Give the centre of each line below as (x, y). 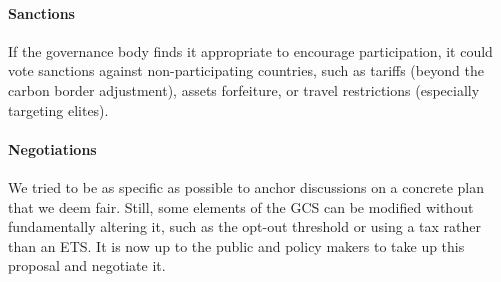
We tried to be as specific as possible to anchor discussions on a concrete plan (246, 186)
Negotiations (52, 148)
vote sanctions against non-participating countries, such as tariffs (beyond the (246, 70)
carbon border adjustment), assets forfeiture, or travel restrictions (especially (244, 89)
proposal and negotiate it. (87, 265)
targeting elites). (58, 109)
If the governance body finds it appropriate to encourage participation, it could (250, 50)
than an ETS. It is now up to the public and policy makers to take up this (236, 245)
